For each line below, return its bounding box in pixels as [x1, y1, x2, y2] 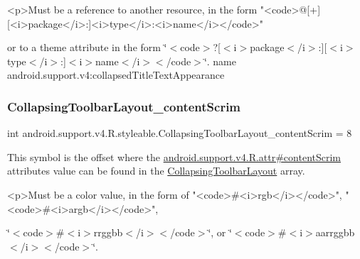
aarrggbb [315, 225, 355, 240]
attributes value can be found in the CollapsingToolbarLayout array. [7, 163, 305, 178]
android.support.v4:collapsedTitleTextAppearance [7, 67, 225, 82]
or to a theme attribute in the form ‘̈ [7, 40, 167, 55]
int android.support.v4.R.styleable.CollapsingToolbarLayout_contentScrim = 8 [7, 126, 352, 140]
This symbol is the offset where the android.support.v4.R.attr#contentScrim [7, 149, 342, 164]
